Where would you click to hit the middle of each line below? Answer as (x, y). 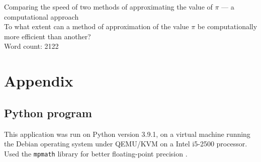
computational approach (41, 16)
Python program (48, 112)
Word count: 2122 (31, 46)
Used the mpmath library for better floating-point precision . (96, 153)
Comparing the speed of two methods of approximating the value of (108, 7)
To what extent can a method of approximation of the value (97, 26)
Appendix (39, 81)
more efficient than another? (48, 36)
